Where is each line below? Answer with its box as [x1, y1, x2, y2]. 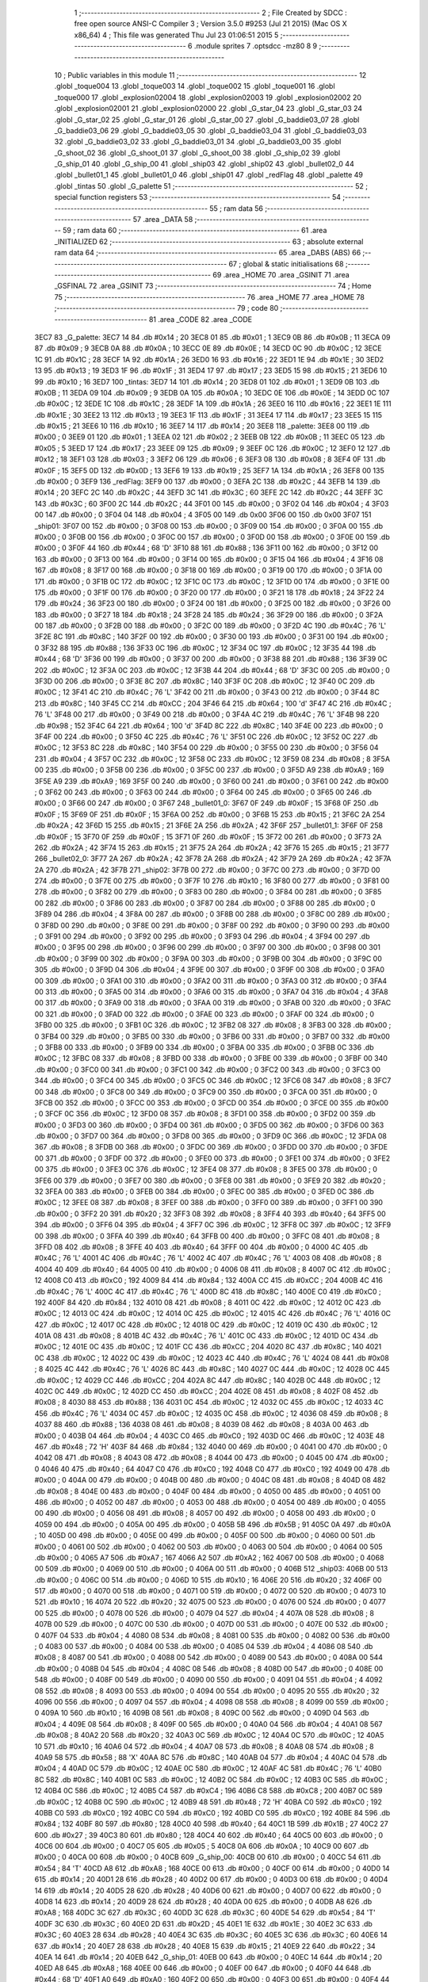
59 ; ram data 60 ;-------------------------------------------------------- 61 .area [62, 226, 327, 235]
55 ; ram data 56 [209, 203, 263, 213]
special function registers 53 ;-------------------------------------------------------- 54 [54, 193, 341, 202]
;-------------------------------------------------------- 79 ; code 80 [54, 304, 279, 313]
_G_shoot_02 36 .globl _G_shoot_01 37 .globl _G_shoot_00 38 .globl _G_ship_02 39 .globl [54, 147, 341, 158]
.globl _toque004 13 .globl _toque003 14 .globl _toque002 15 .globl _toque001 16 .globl [54, 82, 336, 91]
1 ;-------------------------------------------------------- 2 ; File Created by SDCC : [74, 8, 348, 17]
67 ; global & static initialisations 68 [228, 258, 344, 269]
